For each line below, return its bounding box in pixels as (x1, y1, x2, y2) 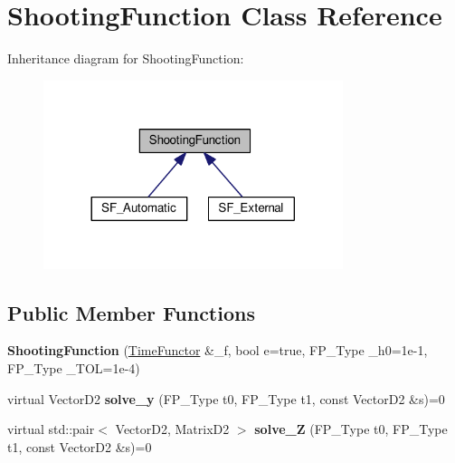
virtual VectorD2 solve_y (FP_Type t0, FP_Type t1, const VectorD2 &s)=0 (7, 389, 445, 408)
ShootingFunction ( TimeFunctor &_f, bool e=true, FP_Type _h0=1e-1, (7, 341, 428, 360)
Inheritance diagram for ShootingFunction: (7, 49, 244, 68)
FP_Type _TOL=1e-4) (7, 358, 140, 377)
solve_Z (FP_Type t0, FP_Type (254, 420, 448, 439)
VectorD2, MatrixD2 (115, 420, 230, 439)
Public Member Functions (7, 298, 255, 326)
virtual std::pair (7, 420, 95, 439)
